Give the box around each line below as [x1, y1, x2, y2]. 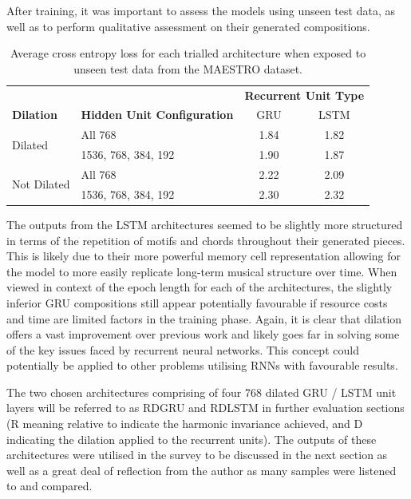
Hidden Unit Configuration [81, 106, 234, 123]
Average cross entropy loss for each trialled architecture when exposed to [10, 45, 366, 61]
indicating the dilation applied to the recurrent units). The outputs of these [6, 430, 377, 447]
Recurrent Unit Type [244, 86, 365, 103]
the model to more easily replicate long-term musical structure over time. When [6, 263, 397, 279]
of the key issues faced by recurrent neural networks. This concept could [6, 341, 359, 358]
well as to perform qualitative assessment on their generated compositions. [6, 18, 370, 34]
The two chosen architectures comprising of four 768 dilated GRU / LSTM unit [6, 383, 397, 400]
